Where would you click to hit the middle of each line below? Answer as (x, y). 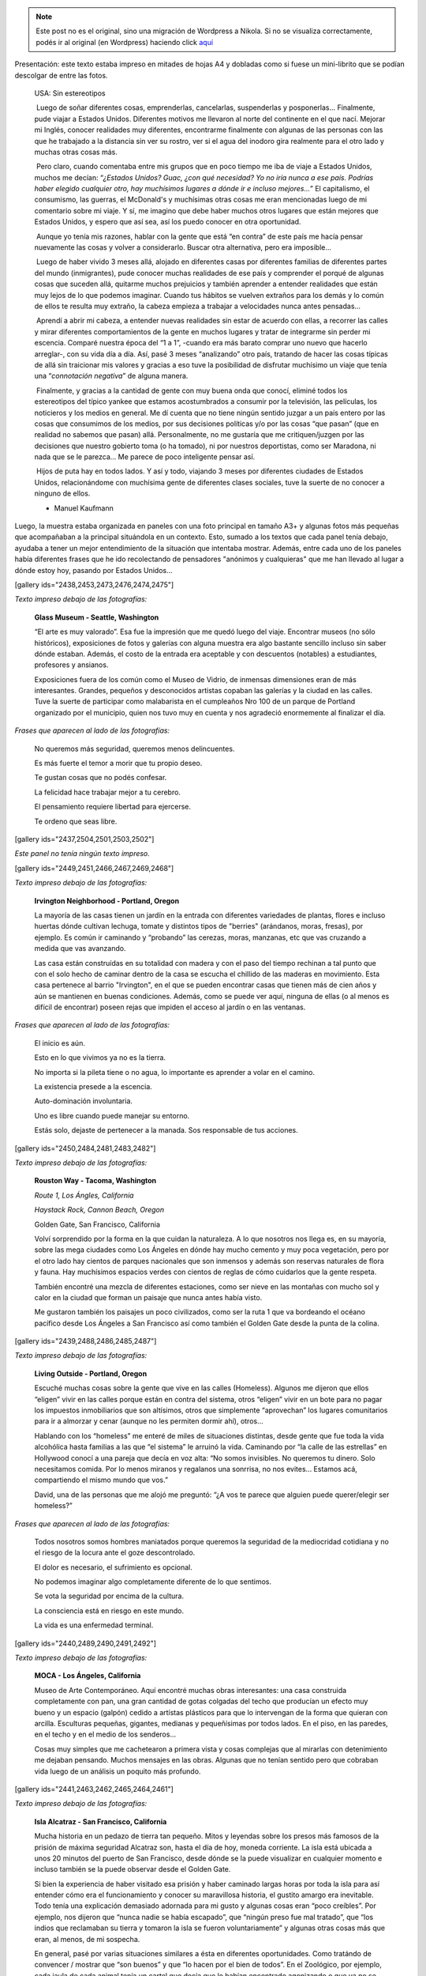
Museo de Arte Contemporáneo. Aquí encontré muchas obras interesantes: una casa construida (191, 1690)
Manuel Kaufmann (84, 508)
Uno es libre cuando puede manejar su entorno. (112, 1115)
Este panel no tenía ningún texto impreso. (82, 854)
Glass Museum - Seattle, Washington (97, 617)
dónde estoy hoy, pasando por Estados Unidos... (93, 570)
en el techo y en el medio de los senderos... (105, 1734)
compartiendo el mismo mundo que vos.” (101, 1480)
